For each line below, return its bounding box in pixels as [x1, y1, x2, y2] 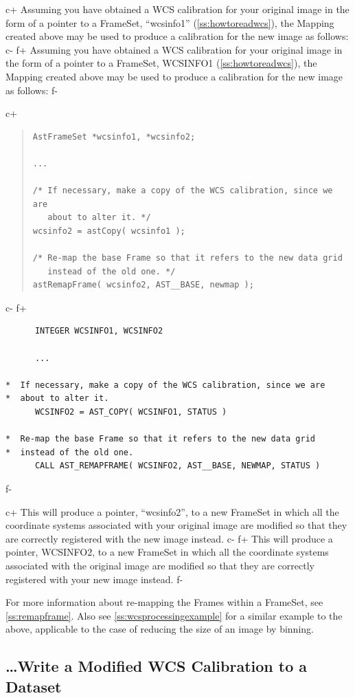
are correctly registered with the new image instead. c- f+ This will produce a [5, 531, 333, 545]
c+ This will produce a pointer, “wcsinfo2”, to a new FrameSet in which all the [5, 504, 339, 519]
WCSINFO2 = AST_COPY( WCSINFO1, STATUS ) [34, 407, 227, 417]
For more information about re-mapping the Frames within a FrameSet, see [5, 595, 323, 609]
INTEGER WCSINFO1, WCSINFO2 [34, 326, 163, 336]
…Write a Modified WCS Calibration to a [5, 655, 308, 677]
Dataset [5, 675, 62, 697]
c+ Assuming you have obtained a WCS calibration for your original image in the [5, 2, 350, 16]
